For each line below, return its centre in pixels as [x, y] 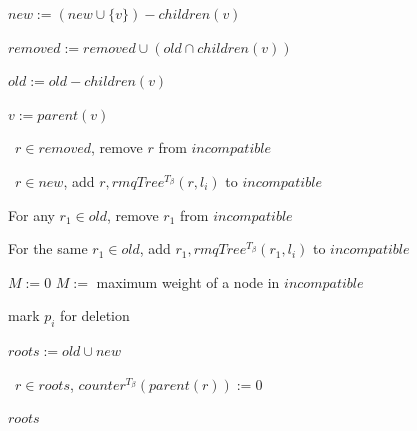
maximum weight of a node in [188, 281]
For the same [48, 248]
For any [31, 214]
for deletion [95, 315]
